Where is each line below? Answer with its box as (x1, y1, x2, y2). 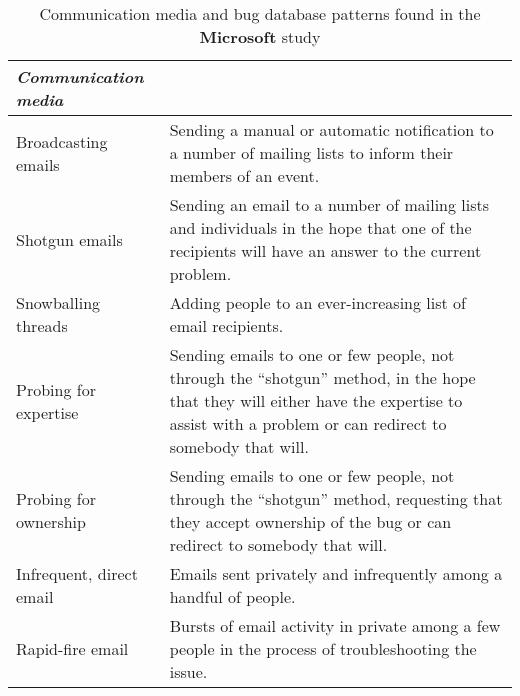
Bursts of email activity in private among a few (169, 614, 501, 637)
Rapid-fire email (16, 637, 129, 660)
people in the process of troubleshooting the (169, 637, 477, 660)
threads (16, 314, 68, 337)
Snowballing (16, 291, 101, 314)
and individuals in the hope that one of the (169, 216, 472, 239)
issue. (169, 660, 208, 683)
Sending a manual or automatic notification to (169, 118, 494, 141)
